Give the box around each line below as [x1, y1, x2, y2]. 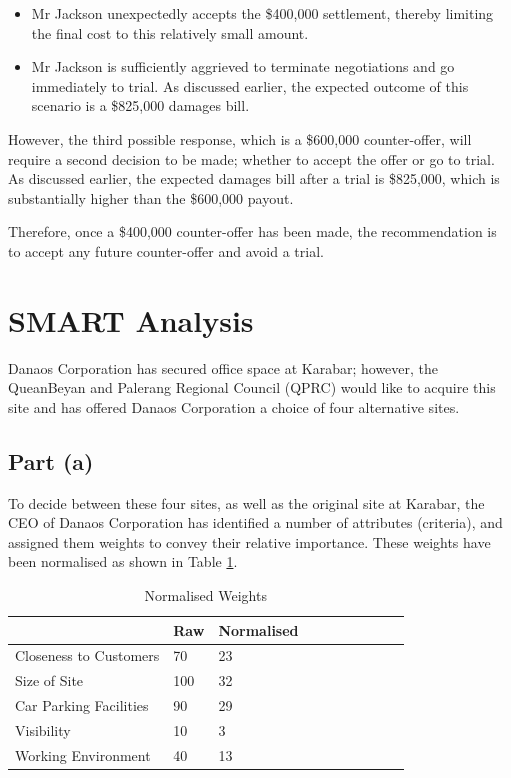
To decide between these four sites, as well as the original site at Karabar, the [8, 492, 485, 513]
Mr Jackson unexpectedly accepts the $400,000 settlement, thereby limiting [31, 3, 494, 23]
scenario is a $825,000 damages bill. [31, 95, 250, 116]
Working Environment [15, 744, 151, 765]
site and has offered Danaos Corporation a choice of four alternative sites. [8, 396, 460, 417]
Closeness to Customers [15, 645, 160, 666]
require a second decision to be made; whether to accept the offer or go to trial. [8, 148, 495, 169]
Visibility [15, 719, 71, 740]
